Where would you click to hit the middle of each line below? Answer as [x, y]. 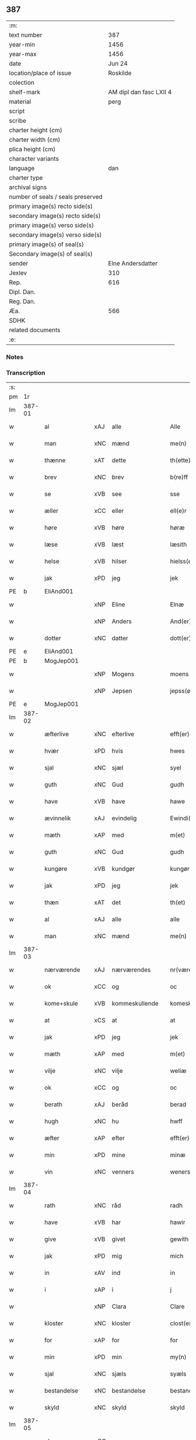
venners [123, 1172]
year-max [23, 54]
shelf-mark [25, 92]
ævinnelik [58, 818]
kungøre [56, 869]
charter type [26, 177]
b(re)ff [179, 477]
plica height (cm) [32, 149]
